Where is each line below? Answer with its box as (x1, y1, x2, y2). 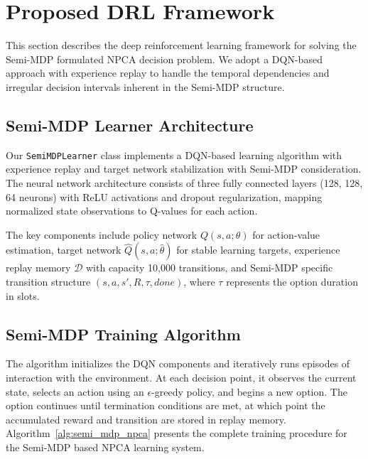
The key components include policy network (6, 227, 197, 242)
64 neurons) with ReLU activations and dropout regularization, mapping (6, 189, 323, 204)
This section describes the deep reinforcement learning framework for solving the (6, 38, 357, 53)
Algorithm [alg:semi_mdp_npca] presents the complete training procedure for (6, 426, 347, 441)
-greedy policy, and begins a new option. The (151, 384, 347, 399)
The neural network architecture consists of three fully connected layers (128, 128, (6, 175, 363, 190)
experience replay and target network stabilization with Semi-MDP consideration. (6, 161, 362, 176)
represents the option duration (226, 274, 358, 288)
